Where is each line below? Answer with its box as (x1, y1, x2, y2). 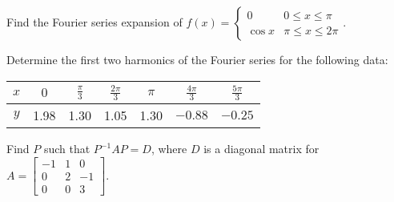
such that (43, 140, 90, 157)
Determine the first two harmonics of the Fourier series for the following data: (6, 51, 388, 67)
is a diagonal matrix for (203, 140, 320, 157)
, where (151, 140, 187, 157)
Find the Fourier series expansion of (6, 14, 183, 30)
